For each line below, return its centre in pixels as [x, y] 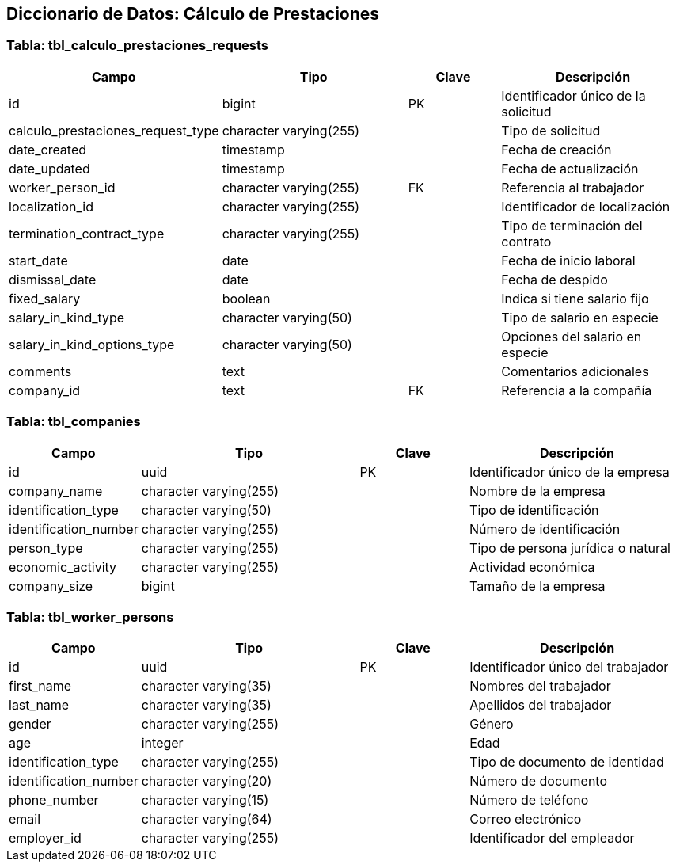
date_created [48, 149]
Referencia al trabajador [573, 187]
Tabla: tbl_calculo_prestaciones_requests [138, 46]
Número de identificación [545, 529]
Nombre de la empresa [537, 491]
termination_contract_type [87, 233]
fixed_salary [45, 298]
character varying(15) [205, 800]
